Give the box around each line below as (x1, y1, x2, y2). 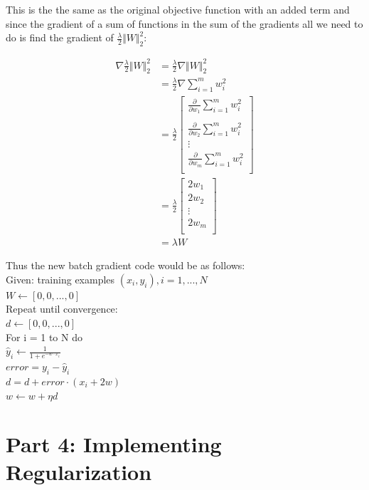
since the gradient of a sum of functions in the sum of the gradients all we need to (6, 16, 363, 31)
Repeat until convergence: (6, 301, 118, 316)
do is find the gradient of (6, 30, 114, 45)
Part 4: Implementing (6, 429, 222, 459)
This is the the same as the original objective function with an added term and (6, 2, 350, 16)
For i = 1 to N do (6, 329, 82, 344)
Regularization (6, 457, 152, 486)
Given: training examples (6, 271, 115, 286)
